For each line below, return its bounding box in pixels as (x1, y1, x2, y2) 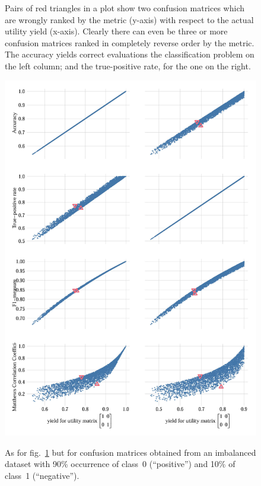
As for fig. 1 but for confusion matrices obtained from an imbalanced (5, 446, 256, 458)
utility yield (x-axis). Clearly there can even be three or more (5, 25, 228, 37)
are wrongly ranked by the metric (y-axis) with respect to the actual (5, 13, 254, 25)
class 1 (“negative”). (5, 469, 79, 482)
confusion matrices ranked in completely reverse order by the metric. (5, 36, 254, 49)
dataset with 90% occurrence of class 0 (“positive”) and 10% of (5, 458, 235, 470)
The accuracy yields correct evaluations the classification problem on (5, 48, 254, 60)
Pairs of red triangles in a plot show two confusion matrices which (5, 2, 245, 14)
